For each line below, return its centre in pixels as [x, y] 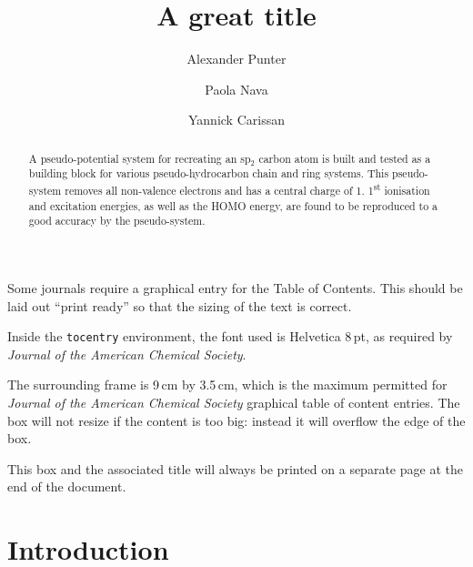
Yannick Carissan [236, 120]
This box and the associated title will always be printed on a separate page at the [235, 468]
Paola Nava [236, 89]
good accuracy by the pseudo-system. [117, 221]
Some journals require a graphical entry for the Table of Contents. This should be [235, 287]
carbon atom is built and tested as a [345, 158]
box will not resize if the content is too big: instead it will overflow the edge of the [236, 420]
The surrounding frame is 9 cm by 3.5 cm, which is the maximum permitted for [227, 385]
